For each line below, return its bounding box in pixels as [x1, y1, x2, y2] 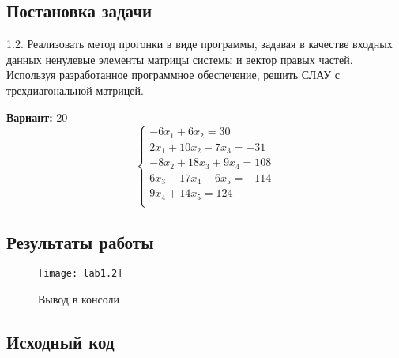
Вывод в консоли [38, 290, 120, 307]
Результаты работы [6, 229, 154, 254]
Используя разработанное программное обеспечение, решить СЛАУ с [6, 66, 341, 83]
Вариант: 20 [6, 108, 68, 125]
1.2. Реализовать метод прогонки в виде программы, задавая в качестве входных [6, 36, 393, 52]
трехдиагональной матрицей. [6, 81, 144, 98]
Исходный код [6, 329, 115, 353]
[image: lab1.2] [38, 268, 123, 280]
